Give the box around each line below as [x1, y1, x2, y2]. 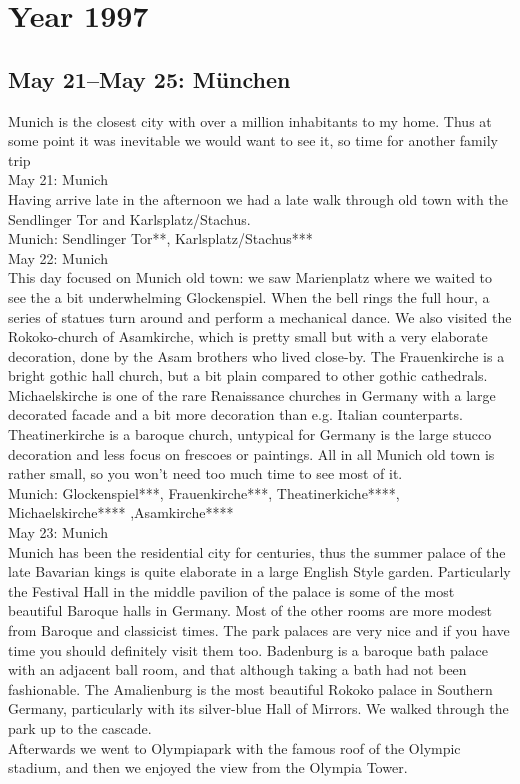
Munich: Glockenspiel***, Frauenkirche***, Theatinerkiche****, [8, 482, 400, 503]
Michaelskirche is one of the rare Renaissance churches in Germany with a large [8, 384, 496, 405]
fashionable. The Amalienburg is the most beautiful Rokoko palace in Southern [8, 678, 493, 699]
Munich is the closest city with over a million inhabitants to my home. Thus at [8, 110, 492, 131]
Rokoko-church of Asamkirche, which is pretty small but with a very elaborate [8, 326, 488, 347]
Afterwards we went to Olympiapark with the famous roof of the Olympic [8, 737, 461, 758]
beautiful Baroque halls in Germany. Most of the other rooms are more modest [8, 600, 492, 621]
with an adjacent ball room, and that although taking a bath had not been [8, 659, 467, 680]
